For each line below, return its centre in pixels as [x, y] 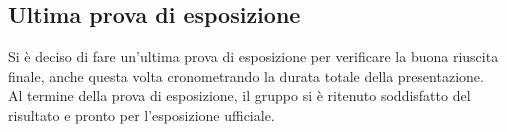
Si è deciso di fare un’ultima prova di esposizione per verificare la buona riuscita [253, 56]
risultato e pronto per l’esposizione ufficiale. [141, 114]
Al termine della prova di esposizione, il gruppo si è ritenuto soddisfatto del [239, 95]
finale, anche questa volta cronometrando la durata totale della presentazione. [246, 75]
